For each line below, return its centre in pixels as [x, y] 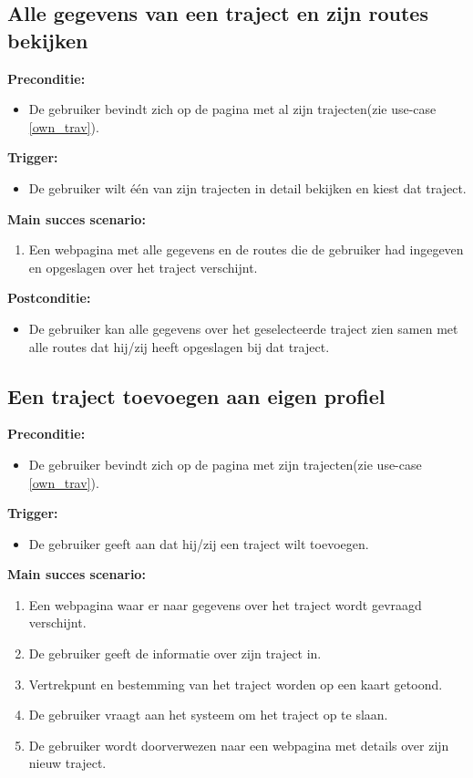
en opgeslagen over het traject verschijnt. [143, 267]
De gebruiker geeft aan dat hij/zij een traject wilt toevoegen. [199, 543]
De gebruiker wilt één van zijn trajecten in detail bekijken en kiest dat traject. [247, 187]
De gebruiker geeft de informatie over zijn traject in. [175, 654]
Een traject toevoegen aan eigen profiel [196, 395]
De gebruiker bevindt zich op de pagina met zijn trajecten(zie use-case [225, 464]
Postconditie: [49, 298]
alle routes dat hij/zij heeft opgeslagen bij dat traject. [179, 346]
